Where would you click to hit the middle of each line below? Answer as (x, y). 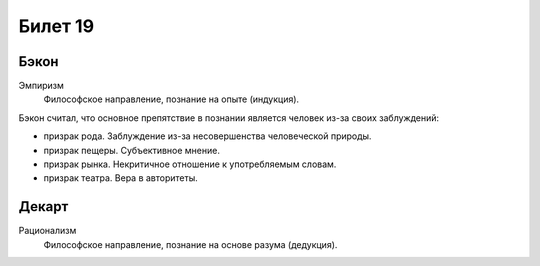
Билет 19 (56, 26)
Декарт (43, 206)
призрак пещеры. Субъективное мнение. (131, 150)
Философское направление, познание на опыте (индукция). (171, 99)
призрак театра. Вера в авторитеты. (121, 178)
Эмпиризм (41, 86)
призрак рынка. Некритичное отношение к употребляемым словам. (190, 164)
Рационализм (47, 231)
